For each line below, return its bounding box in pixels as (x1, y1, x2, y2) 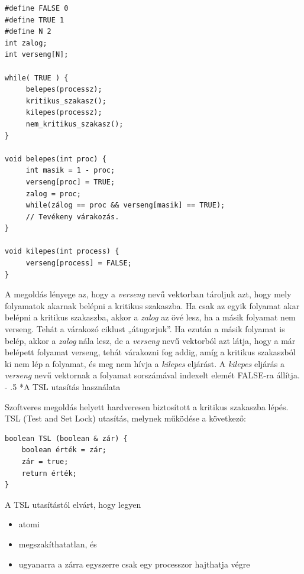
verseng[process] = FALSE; (25, 259, 132, 268)
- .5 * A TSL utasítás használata (5, 381, 121, 393)
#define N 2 (5, 27, 51, 36)
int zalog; (5, 38, 47, 47)
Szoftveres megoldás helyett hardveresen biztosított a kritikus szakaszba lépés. (5, 400, 289, 413)
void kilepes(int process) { (5, 247, 119, 256)
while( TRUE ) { (5, 73, 69, 82)
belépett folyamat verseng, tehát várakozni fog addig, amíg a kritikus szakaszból (5, 346, 296, 358)
